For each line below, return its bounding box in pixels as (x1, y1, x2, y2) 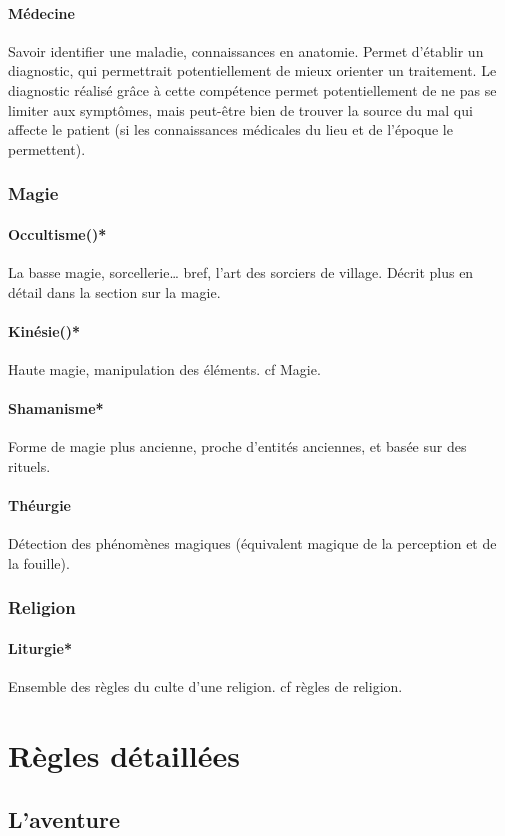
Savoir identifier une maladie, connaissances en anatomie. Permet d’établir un (8, 40, 484, 61)
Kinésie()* (8, 320, 81, 341)
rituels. (8, 455, 51, 476)
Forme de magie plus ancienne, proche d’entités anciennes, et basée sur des (8, 436, 467, 457)
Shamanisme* (8, 398, 104, 419)
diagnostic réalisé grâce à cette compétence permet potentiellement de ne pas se (8, 79, 497, 100)
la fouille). (8, 552, 70, 573)
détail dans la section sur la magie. (8, 281, 221, 302)
